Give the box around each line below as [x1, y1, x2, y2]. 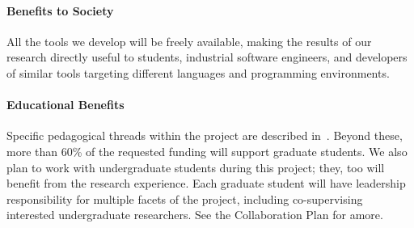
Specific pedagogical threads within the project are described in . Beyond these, [6, 127, 403, 144]
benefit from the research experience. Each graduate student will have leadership [6, 175, 406, 192]
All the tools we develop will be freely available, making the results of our [6, 32, 372, 49]
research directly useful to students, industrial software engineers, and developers [6, 49, 408, 65]
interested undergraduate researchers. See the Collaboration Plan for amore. [6, 206, 383, 223]
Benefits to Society [6, 2, 114, 19]
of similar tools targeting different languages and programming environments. [6, 64, 390, 81]
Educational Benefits [6, 96, 125, 113]
